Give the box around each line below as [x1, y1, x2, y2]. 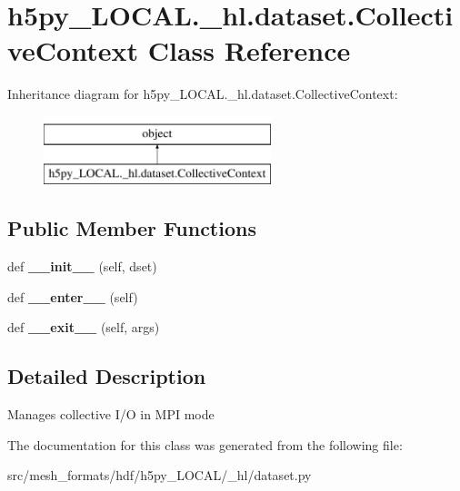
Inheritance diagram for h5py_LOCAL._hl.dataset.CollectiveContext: [7, 84, 398, 103]
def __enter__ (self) [7, 287, 138, 306]
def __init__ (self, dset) [7, 257, 157, 276]
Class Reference [147, 32, 351, 69]
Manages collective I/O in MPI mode [7, 405, 215, 424]
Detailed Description [7, 362, 206, 390]
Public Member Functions [7, 214, 256, 242]
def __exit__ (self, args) [7, 318, 160, 337]
